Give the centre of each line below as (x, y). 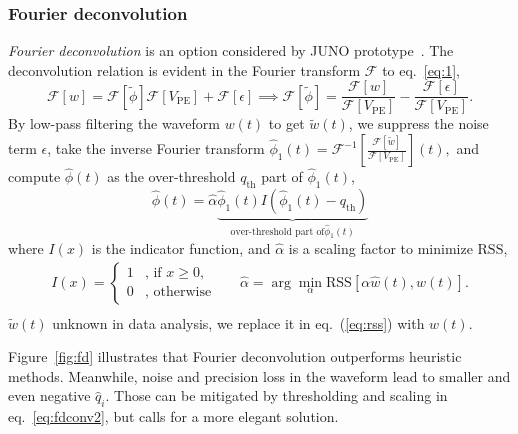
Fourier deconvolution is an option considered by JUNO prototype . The (231, 50)
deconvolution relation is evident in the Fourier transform (184, 69)
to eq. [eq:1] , (421, 69)
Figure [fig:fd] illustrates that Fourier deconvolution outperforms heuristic (235, 356)
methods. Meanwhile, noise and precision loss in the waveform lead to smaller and (259, 375)
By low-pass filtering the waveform (114, 123)
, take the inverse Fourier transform (156, 148)
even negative (49, 395)
